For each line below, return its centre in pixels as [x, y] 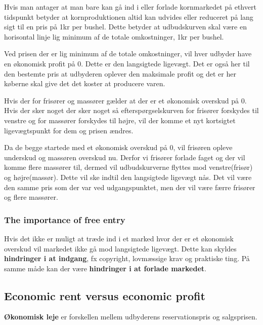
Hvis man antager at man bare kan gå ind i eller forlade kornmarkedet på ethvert [130, 7]
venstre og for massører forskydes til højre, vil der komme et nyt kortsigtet [120, 120]
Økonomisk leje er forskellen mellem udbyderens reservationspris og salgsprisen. [131, 317]
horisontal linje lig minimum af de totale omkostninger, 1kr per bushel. [114, 36]
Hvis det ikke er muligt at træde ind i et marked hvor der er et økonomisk [119, 238]
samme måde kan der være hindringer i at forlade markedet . [105, 268]
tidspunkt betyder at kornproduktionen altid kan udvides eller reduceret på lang [129, 16]
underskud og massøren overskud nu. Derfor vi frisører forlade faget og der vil [125, 157]
